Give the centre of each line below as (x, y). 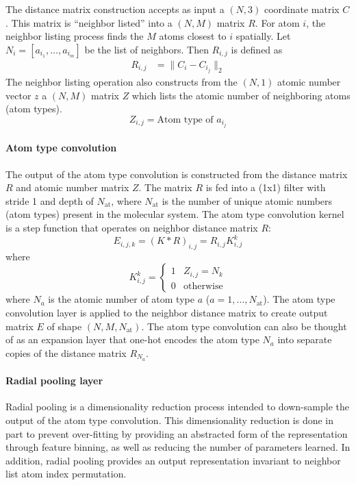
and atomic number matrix (73, 187)
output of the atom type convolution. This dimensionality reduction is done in (170, 420)
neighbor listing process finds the (75, 36)
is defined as (257, 49)
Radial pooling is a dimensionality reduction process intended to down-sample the (177, 407)
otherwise (203, 286)
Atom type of (185, 120)
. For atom (277, 22)
